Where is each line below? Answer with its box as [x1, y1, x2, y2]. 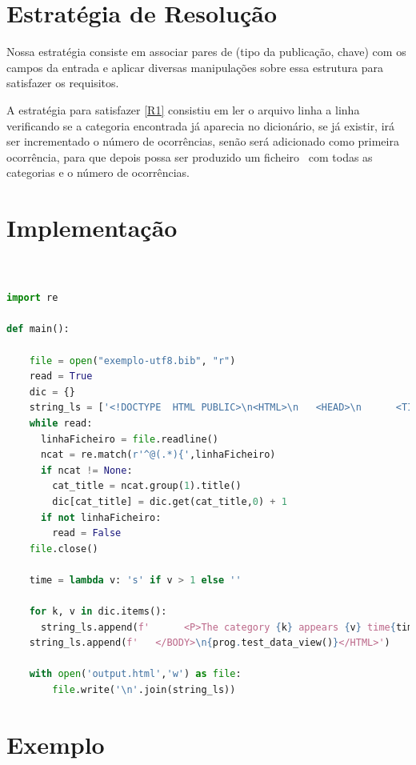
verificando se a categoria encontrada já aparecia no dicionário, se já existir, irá [6, 117, 395, 134]
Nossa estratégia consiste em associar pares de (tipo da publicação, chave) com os [6, 43, 406, 60]
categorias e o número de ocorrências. [6, 164, 190, 181]
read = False [52, 527, 122, 539]
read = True [29, 370, 93, 382]
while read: [29, 417, 93, 429]
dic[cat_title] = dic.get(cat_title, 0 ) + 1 [52, 495, 287, 507]
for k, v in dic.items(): [29, 606, 167, 618]
